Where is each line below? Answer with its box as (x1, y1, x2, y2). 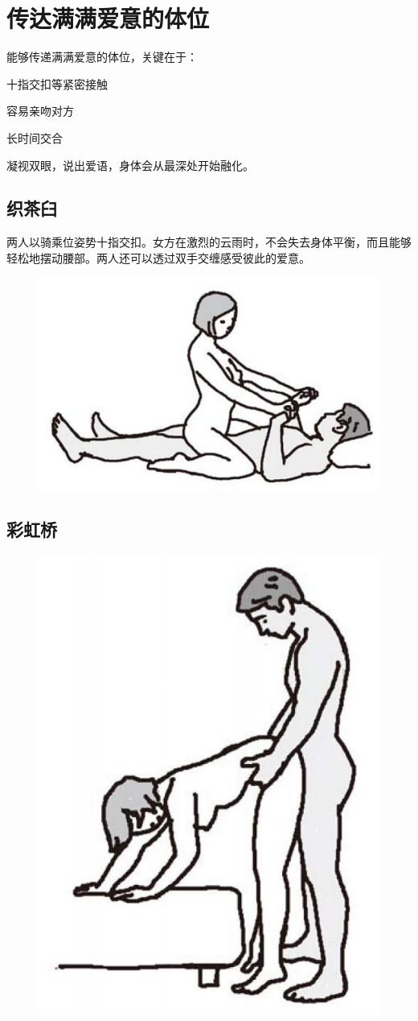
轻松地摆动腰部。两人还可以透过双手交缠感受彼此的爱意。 (6, 249, 310, 266)
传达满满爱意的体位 (6, 2, 210, 35)
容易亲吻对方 (6, 102, 74, 119)
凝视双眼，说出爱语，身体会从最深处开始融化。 (6, 156, 254, 173)
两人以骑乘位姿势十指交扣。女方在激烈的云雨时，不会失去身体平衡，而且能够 (6, 234, 412, 250)
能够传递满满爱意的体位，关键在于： (6, 48, 198, 65)
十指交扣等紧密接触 (6, 75, 108, 92)
